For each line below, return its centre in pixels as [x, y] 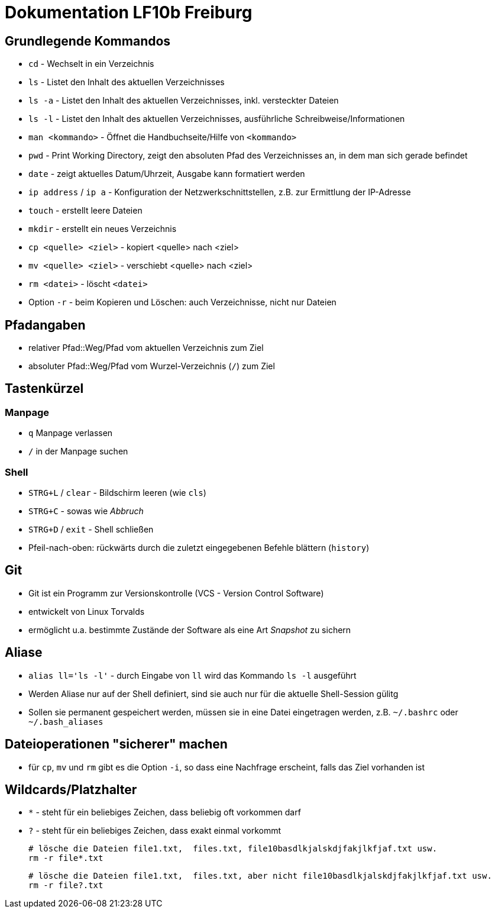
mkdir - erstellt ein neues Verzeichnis [103, 229]
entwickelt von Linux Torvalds [87, 611]
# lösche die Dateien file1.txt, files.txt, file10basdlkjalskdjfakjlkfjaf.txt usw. [233, 849]
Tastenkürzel [44, 389]
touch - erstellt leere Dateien [85, 211]
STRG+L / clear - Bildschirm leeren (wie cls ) [117, 492]
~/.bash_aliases [66, 722]
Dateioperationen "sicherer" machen [116, 744]
